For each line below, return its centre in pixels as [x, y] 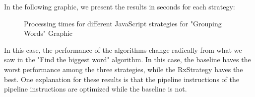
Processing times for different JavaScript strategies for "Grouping [123, 23]
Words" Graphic [48, 33]
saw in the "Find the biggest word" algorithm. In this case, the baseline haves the [127, 59]
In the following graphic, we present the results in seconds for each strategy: [120, 6]
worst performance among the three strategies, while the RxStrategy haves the [124, 69]
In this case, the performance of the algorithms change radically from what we [123, 49]
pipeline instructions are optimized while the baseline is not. [96, 89]
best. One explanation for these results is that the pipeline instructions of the [122, 79]
